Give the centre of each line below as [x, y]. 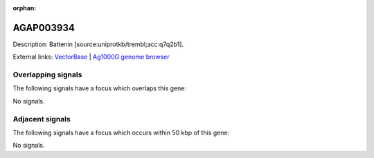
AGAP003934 [44, 28]
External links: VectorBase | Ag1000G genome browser [91, 57]
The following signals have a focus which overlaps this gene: [100, 88]
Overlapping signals [47, 75]
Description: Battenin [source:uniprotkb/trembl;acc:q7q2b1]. [98, 44]
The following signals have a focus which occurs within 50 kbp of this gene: [121, 132]
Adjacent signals [42, 119]
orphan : [25, 8]
